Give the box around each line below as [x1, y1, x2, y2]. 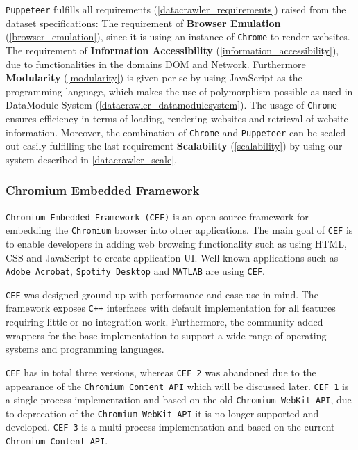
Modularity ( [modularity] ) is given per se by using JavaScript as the [6, 70, 302, 85]
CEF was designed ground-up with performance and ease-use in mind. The [6, 287, 318, 301]
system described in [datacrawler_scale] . [6, 152, 177, 166]
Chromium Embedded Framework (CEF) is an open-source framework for [6, 209, 309, 223]
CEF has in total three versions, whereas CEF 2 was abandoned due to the [6, 364, 316, 379]
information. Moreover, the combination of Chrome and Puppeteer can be [6, 124, 317, 139]
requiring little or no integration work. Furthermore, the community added [6, 314, 323, 329]
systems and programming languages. [6, 341, 164, 356]
